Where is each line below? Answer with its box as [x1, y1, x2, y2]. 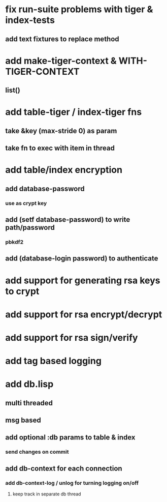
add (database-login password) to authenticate [5, 254, 158, 263]
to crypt [5, 285, 40, 297]
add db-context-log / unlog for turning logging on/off [5, 479, 139, 486]
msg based [5, 416, 42, 425]
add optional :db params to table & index [5, 433, 136, 442]
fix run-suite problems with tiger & [5, 4, 153, 15]
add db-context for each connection [5, 464, 123, 473]
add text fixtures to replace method [5, 35, 119, 43]
